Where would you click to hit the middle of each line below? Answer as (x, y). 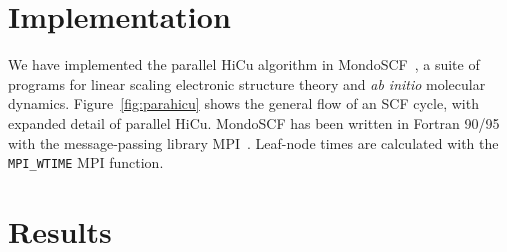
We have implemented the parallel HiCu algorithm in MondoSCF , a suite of (244, 64)
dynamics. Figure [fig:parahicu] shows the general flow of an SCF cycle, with (243, 103)
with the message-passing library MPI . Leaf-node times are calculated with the (253, 142)
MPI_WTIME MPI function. (86, 162)
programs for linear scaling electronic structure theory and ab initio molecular (247, 83)
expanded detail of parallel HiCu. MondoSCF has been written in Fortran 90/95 (254, 122)
